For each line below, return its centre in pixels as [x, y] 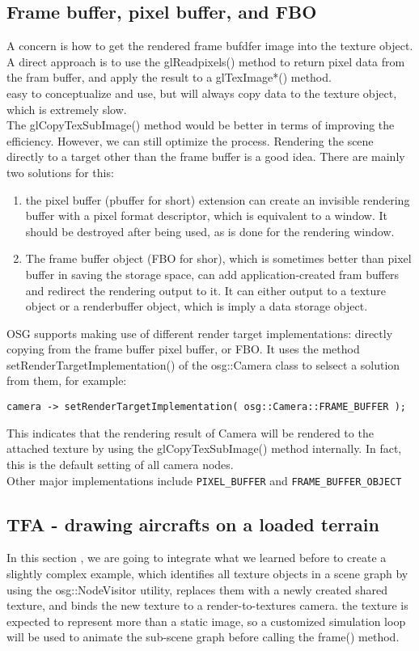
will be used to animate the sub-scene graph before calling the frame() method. [203, 637]
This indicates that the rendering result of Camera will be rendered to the [190, 432]
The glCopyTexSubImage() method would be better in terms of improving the [201, 125]
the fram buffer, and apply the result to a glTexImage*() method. [169, 77]
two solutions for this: [60, 172]
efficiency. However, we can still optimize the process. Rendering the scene [190, 140]
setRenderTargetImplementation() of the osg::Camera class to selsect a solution [203, 364]
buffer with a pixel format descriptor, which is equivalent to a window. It [206, 216]
